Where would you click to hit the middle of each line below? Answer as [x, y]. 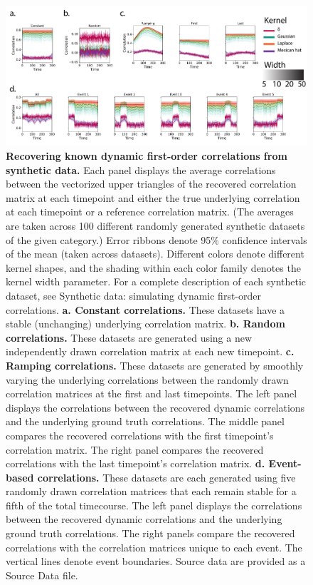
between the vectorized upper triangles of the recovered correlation [151, 184]
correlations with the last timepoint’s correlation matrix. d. [136, 463]
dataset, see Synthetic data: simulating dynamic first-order [133, 295]
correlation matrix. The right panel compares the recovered [135, 449]
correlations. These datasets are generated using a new [129, 337]
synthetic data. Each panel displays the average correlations [141, 169]
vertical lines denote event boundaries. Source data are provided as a [156, 561]
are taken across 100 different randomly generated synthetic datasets [155, 226]
